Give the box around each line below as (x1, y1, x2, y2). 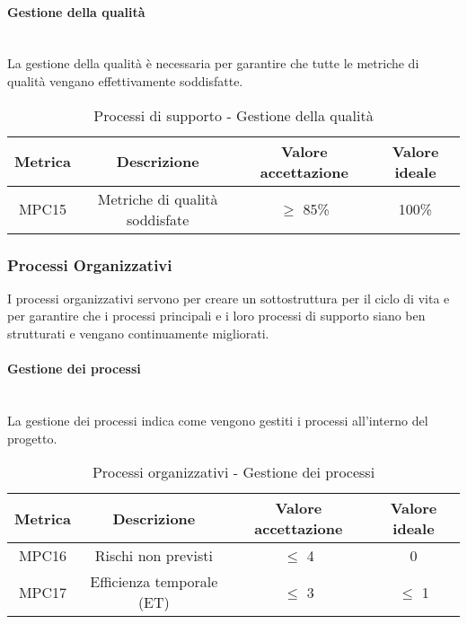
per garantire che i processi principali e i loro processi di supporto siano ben (7, 306, 426, 325)
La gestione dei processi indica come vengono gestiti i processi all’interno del (7, 410, 428, 429)
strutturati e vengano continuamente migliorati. (7, 323, 269, 342)
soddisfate (126, 208, 189, 230)
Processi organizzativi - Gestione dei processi (92, 461, 375, 483)
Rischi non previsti (94, 545, 213, 567)
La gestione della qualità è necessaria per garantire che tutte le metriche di (7, 54, 419, 73)
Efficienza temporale (90, 571, 218, 593)
